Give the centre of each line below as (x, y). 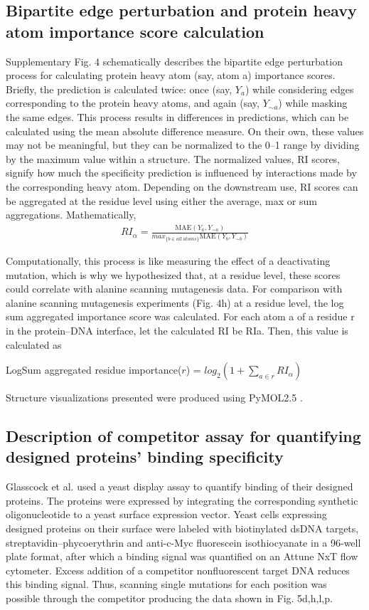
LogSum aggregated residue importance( (94, 370)
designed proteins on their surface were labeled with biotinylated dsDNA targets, (182, 529)
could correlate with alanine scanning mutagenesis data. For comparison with (174, 289)
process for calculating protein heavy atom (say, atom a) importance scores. (171, 75)
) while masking (313, 103)
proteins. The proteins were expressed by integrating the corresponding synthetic (182, 500)
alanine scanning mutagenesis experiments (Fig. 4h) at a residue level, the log (175, 302)
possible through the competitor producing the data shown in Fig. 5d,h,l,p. (169, 598)
